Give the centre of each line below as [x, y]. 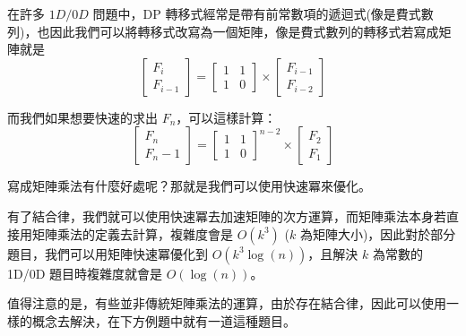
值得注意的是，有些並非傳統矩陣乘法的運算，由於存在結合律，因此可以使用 [227, 303]
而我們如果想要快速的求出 [82, 117]
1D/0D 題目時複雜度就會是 [85, 273]
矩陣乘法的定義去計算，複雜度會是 [132, 233]
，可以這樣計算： [226, 117]
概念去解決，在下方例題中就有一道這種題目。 [164, 320]
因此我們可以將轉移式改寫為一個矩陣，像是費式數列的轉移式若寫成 [244, 31]
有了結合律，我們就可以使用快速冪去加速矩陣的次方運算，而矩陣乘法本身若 [227, 215]
